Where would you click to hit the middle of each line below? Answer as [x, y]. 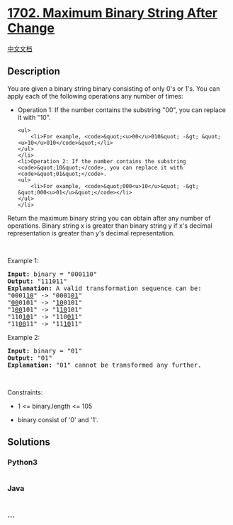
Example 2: [24, 337]
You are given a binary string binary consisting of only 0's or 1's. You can [114, 88]
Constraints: [25, 392]
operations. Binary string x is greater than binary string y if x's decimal [110, 226]
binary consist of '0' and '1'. [58, 419]
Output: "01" [30, 358]
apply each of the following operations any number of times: [95, 96]
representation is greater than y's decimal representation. [91, 233]
